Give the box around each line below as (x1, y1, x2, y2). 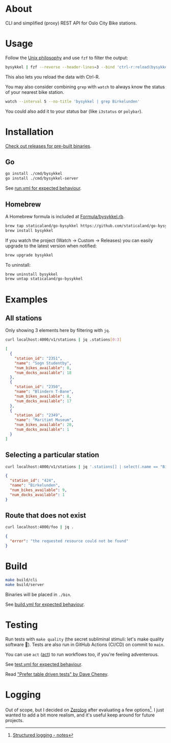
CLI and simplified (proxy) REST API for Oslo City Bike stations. (5, 20, 137, 26)
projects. (5, 718, 24, 724)
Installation (5, 126, 54, 138)
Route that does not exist (5, 511, 87, 520)
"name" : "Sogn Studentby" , (14, 361, 72, 366)
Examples (5, 294, 48, 305)
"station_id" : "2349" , (14, 413, 63, 418)
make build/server (5, 582, 44, 587)
